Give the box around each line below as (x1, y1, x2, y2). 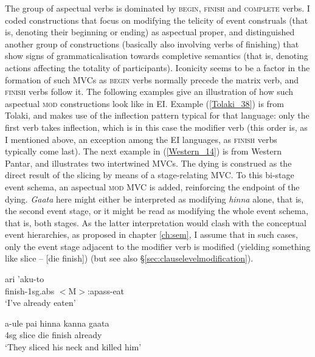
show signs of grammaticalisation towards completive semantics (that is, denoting (5, 49, 308, 62)
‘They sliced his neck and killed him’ (5, 341, 142, 353)
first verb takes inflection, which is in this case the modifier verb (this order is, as (5, 120, 308, 133)
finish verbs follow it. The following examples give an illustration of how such (5, 85, 294, 98)
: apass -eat (88, 284, 125, 297)
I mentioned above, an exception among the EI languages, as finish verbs (5, 133, 277, 145)
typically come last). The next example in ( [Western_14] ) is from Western (5, 145, 282, 158)
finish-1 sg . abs (5, 284, 55, 297)
